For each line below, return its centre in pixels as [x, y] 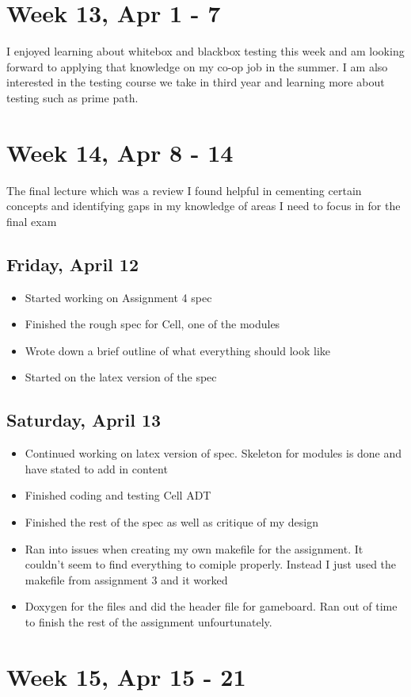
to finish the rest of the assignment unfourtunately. [148, 621]
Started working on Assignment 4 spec [118, 297]
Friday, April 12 [73, 264]
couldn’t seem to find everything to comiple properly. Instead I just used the [211, 564]
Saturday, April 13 [84, 420]
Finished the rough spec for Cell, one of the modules [152, 324]
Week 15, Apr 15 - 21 [126, 676]
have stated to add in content [96, 468]
